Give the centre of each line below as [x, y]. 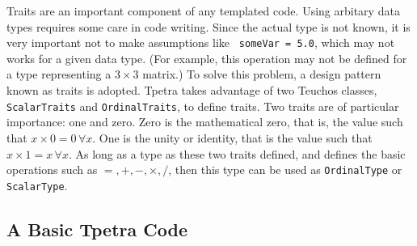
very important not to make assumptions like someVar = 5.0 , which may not [201, 42]
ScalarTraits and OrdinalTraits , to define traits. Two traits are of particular [203, 106]
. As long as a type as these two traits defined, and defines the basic [237, 153]
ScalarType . [37, 185]
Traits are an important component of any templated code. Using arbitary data [203, 11]
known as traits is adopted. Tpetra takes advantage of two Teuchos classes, [192, 90]
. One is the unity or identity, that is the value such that [232, 137]
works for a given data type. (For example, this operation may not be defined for [207, 58]
